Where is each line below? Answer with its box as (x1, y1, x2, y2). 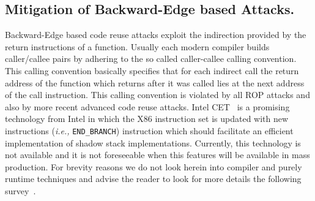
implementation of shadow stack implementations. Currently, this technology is (5, 136, 301, 149)
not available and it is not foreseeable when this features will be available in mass (5, 148, 310, 161)
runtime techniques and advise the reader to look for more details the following (5, 172, 302, 185)
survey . (5, 184, 36, 197)
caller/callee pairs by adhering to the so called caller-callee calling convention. (5, 52, 297, 65)
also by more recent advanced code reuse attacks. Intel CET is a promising (5, 100, 290, 113)
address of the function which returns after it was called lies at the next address (5, 76, 305, 89)
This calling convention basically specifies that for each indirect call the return (5, 64, 299, 77)
